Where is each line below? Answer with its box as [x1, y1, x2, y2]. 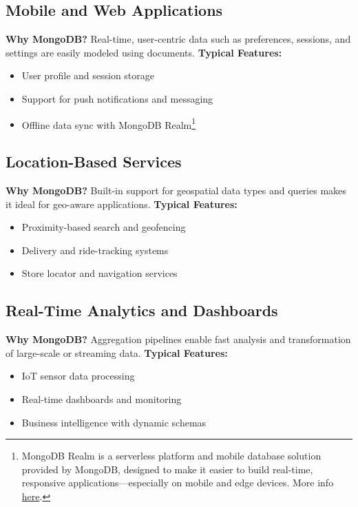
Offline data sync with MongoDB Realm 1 [21, 115, 196, 132]
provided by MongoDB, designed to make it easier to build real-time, [21, 462, 313, 476]
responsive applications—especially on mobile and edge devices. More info [21, 475, 334, 490]
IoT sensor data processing [21, 369, 135, 383]
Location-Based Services [6, 151, 182, 172]
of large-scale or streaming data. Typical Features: [6, 345, 228, 360]
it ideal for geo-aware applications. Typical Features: [6, 196, 238, 211]
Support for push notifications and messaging [21, 91, 213, 105]
